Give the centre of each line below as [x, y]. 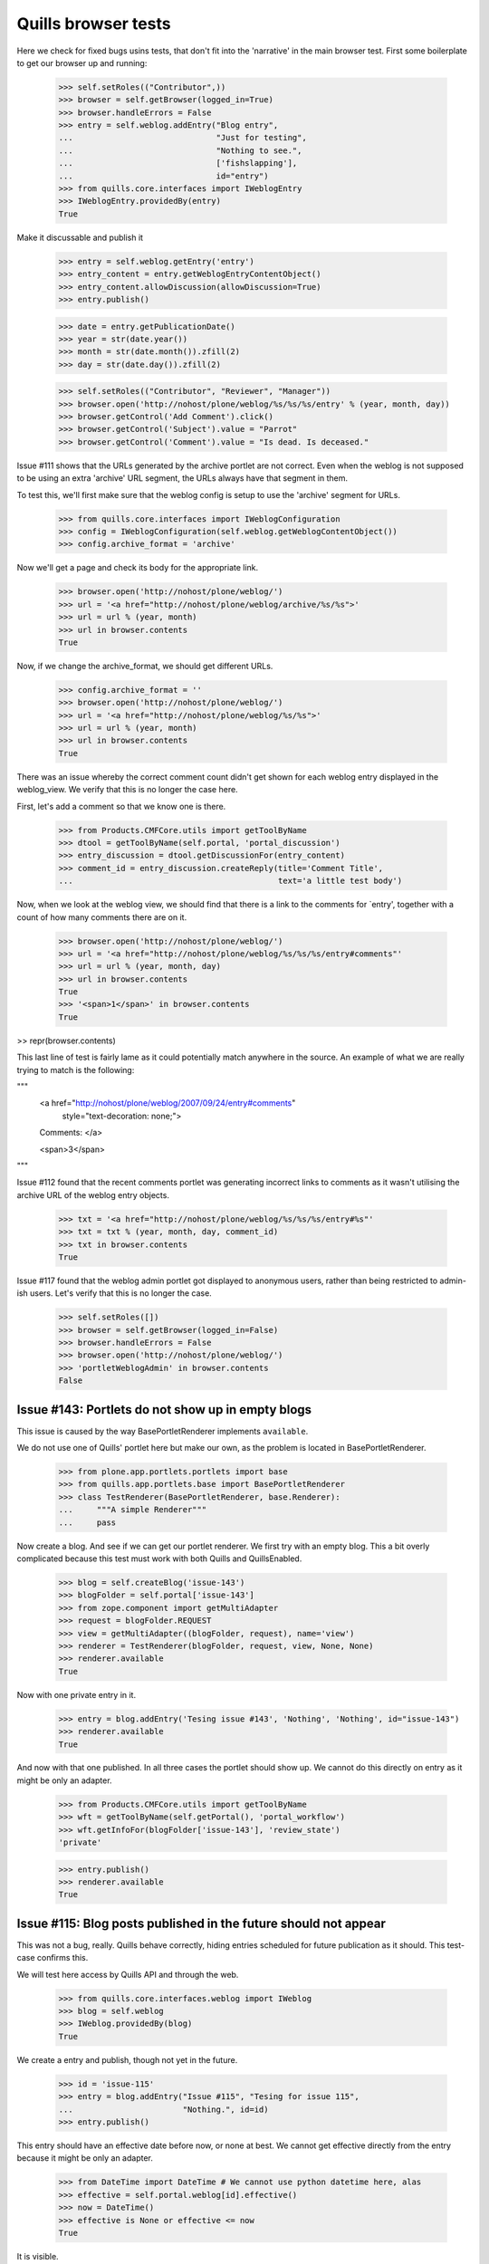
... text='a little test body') [230, 881]
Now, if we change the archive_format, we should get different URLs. [145, 666]
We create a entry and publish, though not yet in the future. [127, 2059]
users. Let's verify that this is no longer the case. [120, 1293]
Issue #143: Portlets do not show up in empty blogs [164, 1410]
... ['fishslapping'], [178, 163]
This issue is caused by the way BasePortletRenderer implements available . [163, 1431]
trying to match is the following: [76, 1070]
